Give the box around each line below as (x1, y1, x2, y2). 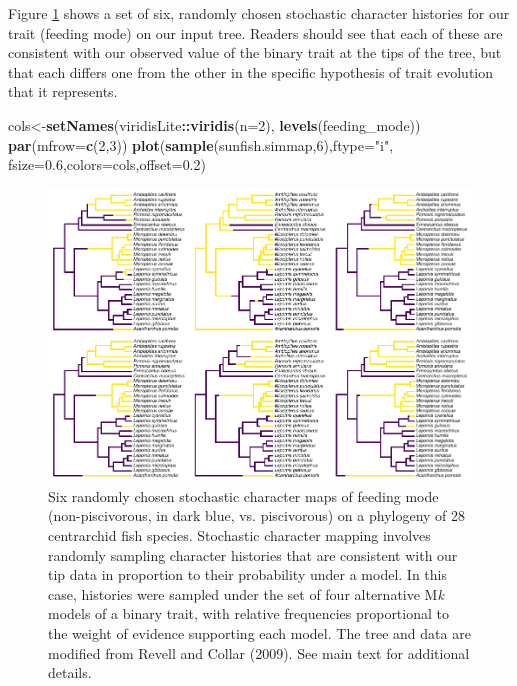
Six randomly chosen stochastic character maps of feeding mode (48, 485, 439, 506)
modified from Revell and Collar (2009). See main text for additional (48, 642, 470, 663)
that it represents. (8, 81, 118, 102)
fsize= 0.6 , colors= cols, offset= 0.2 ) (8, 154, 206, 175)
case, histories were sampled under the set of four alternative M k (48, 583, 444, 604)
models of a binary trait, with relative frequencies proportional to (48, 603, 449, 624)
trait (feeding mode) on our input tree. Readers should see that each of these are (8, 22, 503, 43)
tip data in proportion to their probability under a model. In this (48, 564, 447, 585)
